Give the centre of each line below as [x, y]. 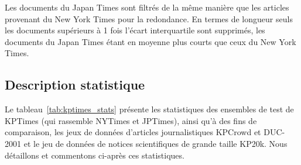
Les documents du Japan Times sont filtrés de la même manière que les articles [147, 7]
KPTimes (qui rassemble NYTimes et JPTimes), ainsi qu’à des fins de [131, 120]
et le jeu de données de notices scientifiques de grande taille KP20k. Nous [155, 143]
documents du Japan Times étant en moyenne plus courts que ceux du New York [150, 41]
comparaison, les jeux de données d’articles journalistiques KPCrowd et [133, 132]
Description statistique [75, 85]
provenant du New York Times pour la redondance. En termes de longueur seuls [149, 18]
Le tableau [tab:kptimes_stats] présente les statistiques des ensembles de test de [149, 109]
